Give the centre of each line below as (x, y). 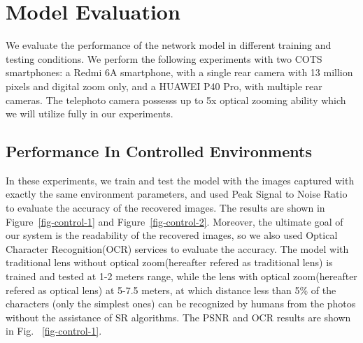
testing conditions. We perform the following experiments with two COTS (164, 58)
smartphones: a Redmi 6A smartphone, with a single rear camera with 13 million (179, 72)
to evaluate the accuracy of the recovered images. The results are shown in (165, 208)
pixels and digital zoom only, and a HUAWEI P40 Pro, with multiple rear (164, 86)
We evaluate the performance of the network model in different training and (169, 45)
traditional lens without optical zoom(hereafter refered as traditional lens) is (169, 262)
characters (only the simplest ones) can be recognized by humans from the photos (181, 304)
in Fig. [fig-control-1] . (54, 331)
